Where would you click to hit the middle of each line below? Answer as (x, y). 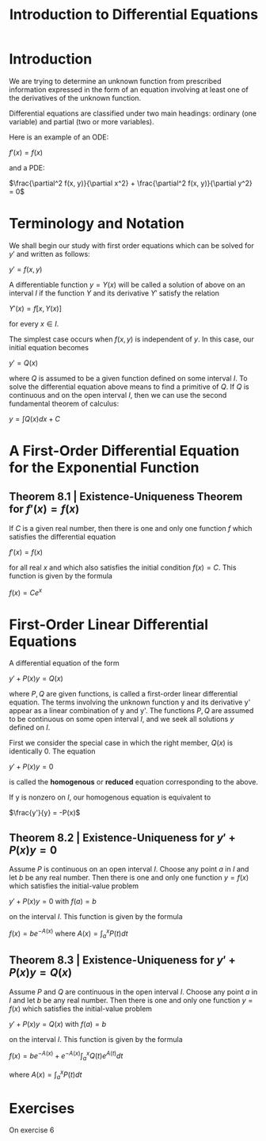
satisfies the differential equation (63, 536)
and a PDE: (27, 167)
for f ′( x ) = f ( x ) (44, 509)
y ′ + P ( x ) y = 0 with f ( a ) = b (53, 902)
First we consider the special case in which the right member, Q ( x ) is (121, 743)
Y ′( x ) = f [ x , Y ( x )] (35, 308)
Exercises (42, 1108)
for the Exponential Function (104, 468)
